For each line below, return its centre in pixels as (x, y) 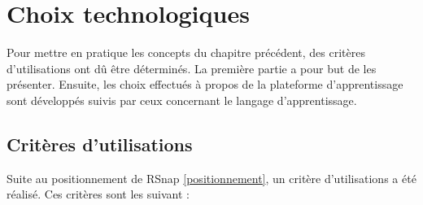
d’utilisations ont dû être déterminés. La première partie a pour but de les (192, 68)
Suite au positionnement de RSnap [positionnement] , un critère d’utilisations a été (211, 178)
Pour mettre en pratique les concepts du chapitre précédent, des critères (186, 52)
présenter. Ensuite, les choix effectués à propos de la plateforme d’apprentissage (205, 84)
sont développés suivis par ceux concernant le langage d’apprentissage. (182, 100)
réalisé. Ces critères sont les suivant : (98, 194)
